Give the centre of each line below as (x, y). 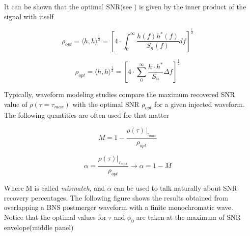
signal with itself (29, 16)
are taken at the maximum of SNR (189, 217)
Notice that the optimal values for (55, 217)
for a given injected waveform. (200, 104)
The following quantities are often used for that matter (87, 115)
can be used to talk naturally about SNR (175, 187)
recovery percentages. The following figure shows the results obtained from (116, 197)
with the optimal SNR (106, 104)
